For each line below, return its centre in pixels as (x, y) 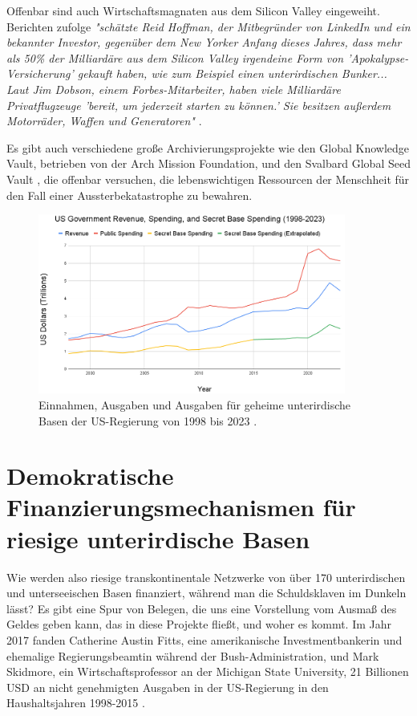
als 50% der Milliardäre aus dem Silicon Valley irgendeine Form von (175, 57)
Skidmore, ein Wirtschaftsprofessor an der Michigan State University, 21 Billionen (208, 671)
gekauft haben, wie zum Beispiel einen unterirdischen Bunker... (232, 73)
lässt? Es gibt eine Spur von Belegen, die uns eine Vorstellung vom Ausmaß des (202, 608)
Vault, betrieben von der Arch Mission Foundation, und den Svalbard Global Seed (208, 163)
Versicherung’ (40, 73)
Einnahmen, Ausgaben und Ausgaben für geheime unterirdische (195, 404)
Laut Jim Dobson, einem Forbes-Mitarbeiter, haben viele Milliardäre (174, 89)
